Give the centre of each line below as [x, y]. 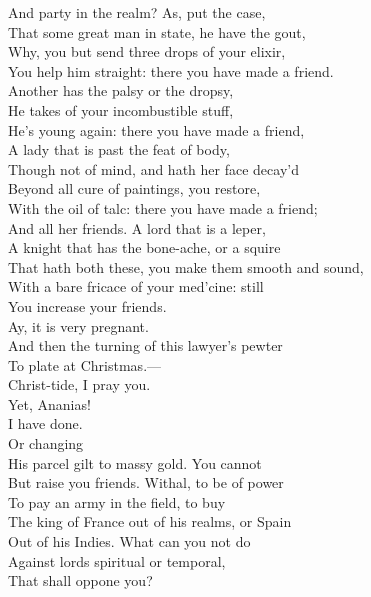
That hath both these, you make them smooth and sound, [186, 266]
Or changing [46, 443]
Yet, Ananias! [49, 403]
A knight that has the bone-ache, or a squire [144, 247]
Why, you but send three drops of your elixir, [147, 51]
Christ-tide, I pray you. [79, 384]
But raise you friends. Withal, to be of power [146, 482]
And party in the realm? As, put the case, [137, 12]
